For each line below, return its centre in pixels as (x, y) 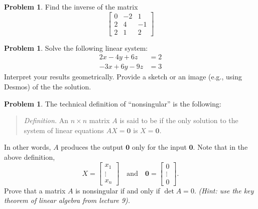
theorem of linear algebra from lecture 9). (67, 200)
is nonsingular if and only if (118, 190)
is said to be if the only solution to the (179, 120)
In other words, (28, 147)
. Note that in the (220, 147)
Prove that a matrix (35, 190)
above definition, (30, 156)
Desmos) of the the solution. (48, 86)
